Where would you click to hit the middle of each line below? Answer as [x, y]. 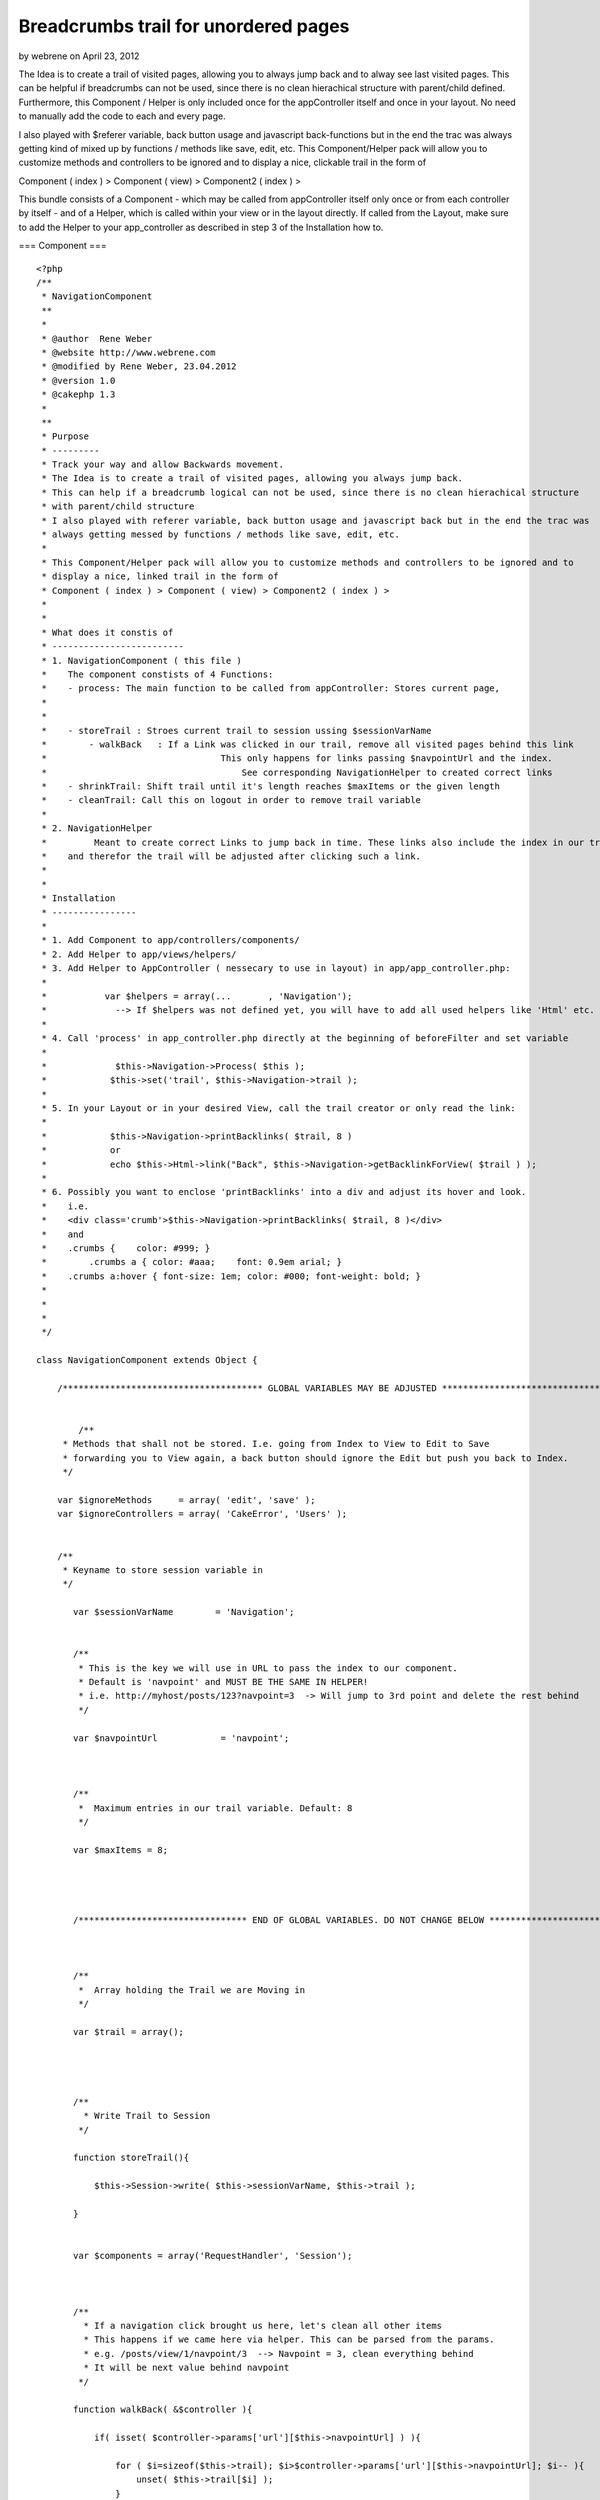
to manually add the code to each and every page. [122, 116]
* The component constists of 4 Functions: [157, 674]
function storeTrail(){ [131, 2158]
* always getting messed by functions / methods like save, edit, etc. [220, 534]
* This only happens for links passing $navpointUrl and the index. [297, 758]
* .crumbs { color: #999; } [126, 1248]
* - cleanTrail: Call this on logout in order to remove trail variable [231, 800]
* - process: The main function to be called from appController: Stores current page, [270, 688]
